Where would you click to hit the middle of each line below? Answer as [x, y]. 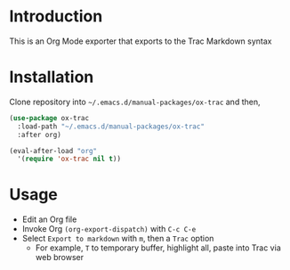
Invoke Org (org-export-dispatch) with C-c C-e [109, 229]
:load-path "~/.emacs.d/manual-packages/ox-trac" [111, 127]
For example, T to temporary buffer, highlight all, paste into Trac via [158, 248]
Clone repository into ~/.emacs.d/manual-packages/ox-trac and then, [135, 102]
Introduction [56, 16]
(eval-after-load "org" [53, 151]
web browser [60, 258]
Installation [52, 77]
